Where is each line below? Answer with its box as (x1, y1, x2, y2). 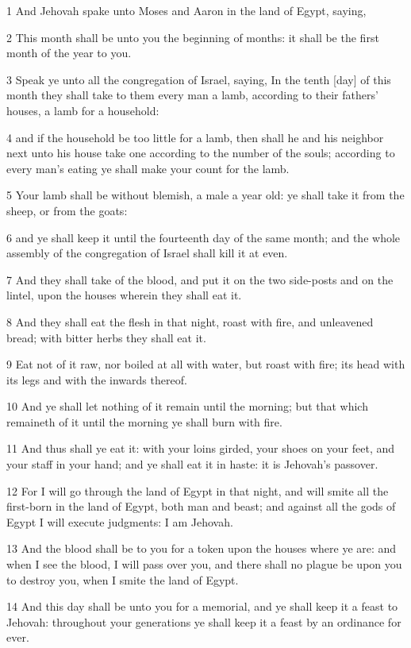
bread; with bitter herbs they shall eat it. (6, 329, 206, 345)
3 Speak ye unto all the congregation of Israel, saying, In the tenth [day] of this (6, 71, 391, 87)
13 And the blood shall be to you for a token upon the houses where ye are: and (6, 540, 397, 557)
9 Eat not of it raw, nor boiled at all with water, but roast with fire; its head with (6, 356, 405, 372)
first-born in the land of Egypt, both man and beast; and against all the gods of (6, 498, 396, 515)
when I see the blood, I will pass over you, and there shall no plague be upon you (6, 556, 402, 573)
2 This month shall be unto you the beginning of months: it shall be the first (6, 29, 379, 45)
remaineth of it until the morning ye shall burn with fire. (6, 413, 282, 430)
